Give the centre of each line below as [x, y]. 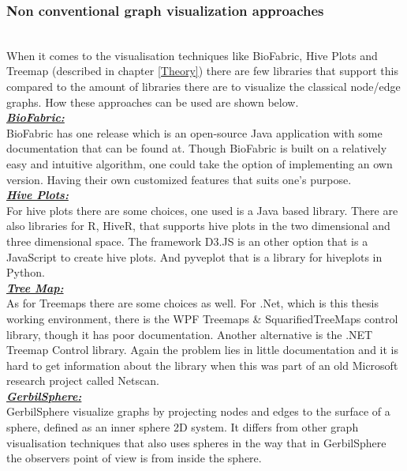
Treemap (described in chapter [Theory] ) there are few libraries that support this [202, 71]
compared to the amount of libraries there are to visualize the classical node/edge [203, 86]
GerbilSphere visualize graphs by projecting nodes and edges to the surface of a [198, 411]
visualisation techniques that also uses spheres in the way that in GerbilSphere [196, 442]
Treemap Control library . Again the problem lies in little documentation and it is [203, 350]
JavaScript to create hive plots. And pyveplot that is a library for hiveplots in [194, 256]
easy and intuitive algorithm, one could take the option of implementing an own [200, 163]
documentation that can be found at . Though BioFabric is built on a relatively [197, 148]
